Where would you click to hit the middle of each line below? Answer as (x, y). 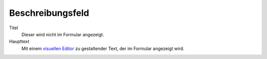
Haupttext (19, 42)
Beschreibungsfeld (49, 13)
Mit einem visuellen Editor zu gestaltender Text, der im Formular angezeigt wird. (103, 48)
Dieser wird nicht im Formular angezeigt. (63, 34)
